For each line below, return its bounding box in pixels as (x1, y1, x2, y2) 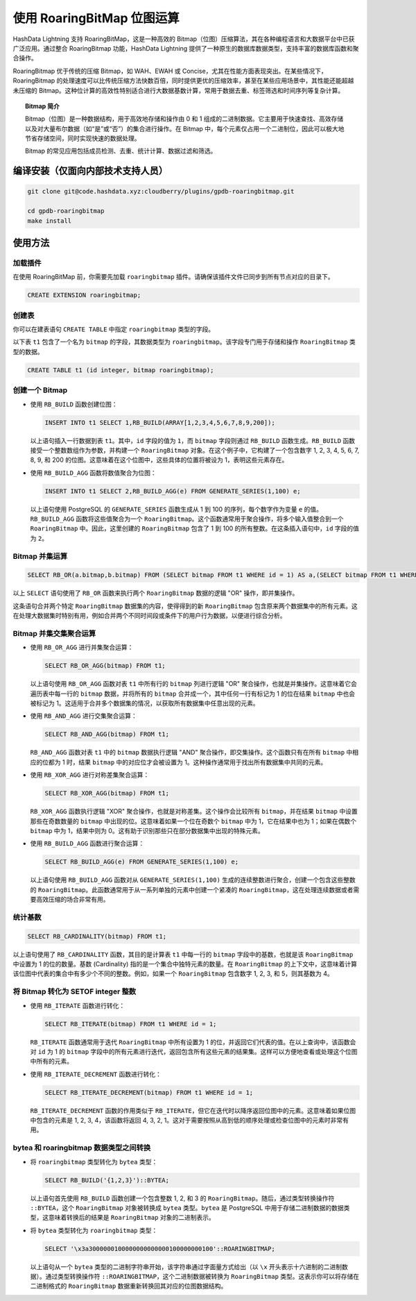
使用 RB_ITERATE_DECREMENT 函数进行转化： (30, 1070, 162, 1078)
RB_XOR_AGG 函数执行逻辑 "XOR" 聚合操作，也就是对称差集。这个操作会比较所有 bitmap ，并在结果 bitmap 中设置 (30, 807, 358, 816)
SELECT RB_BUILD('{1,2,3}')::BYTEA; (44, 1176, 170, 1184)
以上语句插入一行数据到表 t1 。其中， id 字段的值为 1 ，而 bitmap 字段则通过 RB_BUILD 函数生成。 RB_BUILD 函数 (30, 436, 356, 444)
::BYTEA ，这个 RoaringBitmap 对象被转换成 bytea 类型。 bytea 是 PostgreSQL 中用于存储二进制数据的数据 (30, 1203, 344, 1211)
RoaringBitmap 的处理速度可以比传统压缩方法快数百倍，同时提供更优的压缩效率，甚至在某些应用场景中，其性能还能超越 (12, 76, 354, 85)
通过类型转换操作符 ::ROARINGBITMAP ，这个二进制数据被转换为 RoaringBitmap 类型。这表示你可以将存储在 (45, 1273, 360, 1281)
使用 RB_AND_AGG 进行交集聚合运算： (30, 712, 138, 720)
